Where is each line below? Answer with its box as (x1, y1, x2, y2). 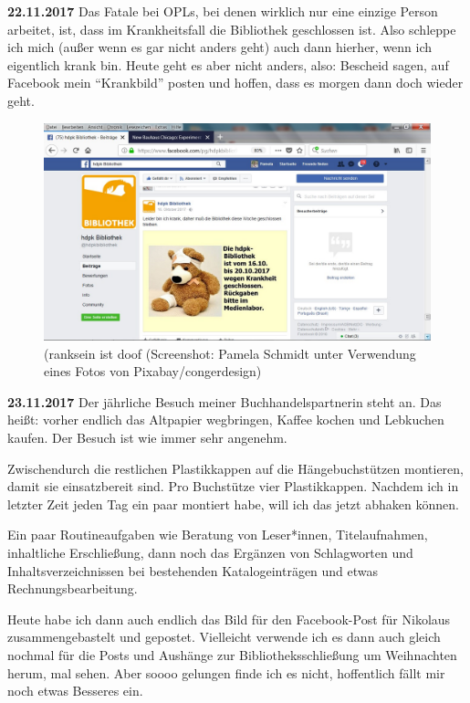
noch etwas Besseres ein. (7, 681, 143, 700)
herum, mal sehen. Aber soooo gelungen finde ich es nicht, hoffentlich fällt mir (7, 663, 445, 682)
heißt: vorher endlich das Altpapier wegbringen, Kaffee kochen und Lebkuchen (7, 410, 444, 429)
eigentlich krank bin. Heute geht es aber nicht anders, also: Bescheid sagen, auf (7, 55, 449, 74)
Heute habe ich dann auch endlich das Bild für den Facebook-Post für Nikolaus (7, 609, 451, 628)
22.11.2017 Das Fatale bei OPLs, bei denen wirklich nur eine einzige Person (7, 2, 438, 20)
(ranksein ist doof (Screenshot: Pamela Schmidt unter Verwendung (44, 343, 416, 362)
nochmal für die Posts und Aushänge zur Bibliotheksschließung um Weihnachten (7, 645, 457, 664)
